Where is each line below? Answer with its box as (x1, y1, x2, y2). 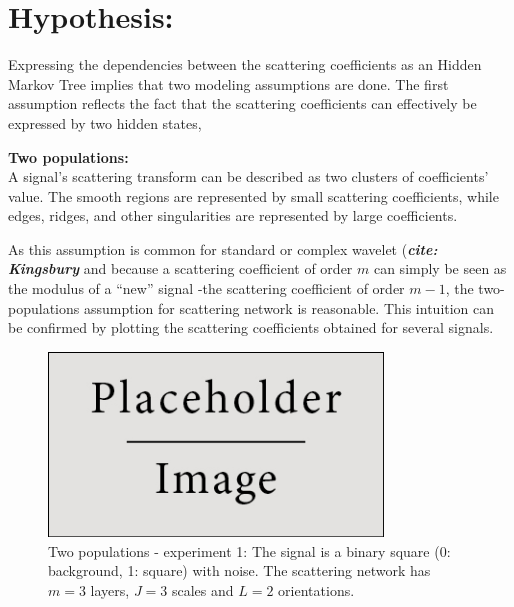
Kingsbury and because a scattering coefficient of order (8, 258, 353, 279)
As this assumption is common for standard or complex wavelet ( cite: (8, 238, 438, 259)
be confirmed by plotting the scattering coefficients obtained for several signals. (8, 317, 494, 338)
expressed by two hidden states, (8, 112, 202, 133)
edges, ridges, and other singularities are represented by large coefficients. (8, 205, 458, 226)
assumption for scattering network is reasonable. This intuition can (83, 297, 495, 318)
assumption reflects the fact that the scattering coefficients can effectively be (8, 93, 477, 114)
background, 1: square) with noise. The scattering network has (48, 560, 431, 581)
